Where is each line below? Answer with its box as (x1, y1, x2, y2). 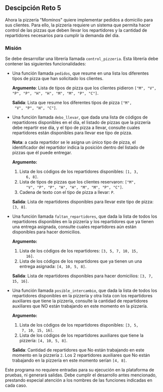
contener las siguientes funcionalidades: (5, 61, 86, 67)
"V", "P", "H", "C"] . (14, 105, 57, 111)
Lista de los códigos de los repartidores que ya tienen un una (19, 258, 142, 264)
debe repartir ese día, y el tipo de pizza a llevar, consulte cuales (12, 124, 140, 131)
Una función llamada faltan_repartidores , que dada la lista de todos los (12, 213, 157, 219)
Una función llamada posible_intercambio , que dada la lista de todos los (12, 288, 157, 293)
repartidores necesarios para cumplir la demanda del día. (5, 32, 120, 38)
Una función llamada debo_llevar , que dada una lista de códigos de (12, 114, 148, 120)
